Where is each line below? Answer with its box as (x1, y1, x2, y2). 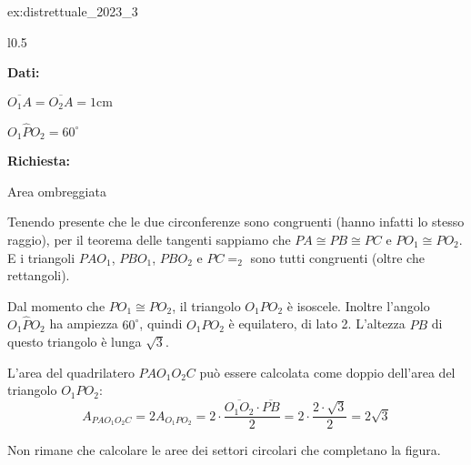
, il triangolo (172, 296, 241, 315)
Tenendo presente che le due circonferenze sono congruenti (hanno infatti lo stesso (7, 212, 465, 231)
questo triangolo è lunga (7, 332, 142, 351)
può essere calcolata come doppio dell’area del (199, 362, 456, 381)
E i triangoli (7, 248, 75, 267)
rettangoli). (7, 266, 70, 285)
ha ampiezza (49, 314, 118, 333)
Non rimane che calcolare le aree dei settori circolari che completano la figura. (7, 440, 441, 460)
